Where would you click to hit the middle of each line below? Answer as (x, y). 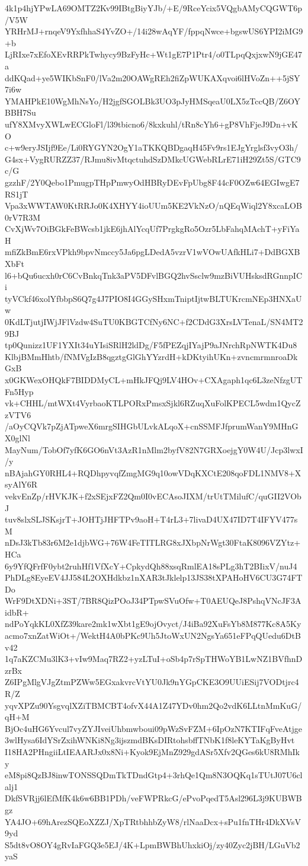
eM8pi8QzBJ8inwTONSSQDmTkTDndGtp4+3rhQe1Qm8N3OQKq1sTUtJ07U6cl (154, 775)
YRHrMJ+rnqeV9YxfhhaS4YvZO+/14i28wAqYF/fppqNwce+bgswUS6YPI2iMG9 (154, 31)
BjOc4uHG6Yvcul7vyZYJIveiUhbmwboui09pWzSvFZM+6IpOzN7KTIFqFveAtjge (154, 728)
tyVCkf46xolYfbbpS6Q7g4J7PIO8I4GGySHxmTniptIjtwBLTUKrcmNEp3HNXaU (153, 298)
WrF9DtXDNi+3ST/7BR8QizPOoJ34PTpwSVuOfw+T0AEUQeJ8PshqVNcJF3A (153, 601)
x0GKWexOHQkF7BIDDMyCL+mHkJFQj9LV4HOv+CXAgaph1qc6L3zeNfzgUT (154, 380)
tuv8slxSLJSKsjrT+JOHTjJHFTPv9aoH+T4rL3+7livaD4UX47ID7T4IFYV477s (151, 519)
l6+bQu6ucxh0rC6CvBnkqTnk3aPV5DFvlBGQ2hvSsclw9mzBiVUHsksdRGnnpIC (154, 275)
